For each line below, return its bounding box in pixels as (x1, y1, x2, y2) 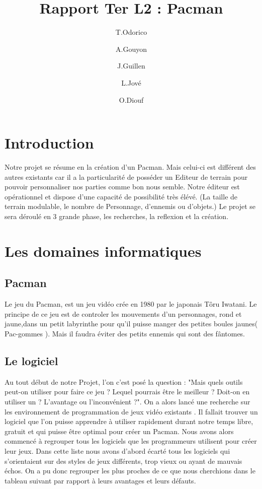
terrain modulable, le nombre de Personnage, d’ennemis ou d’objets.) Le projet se (5, 201, 256, 212)
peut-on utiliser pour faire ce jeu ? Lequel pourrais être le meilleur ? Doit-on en (5, 386, 250, 397)
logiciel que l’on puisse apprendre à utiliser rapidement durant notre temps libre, (5, 416, 253, 427)
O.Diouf (119, 94, 144, 105)
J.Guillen (117, 60, 145, 71)
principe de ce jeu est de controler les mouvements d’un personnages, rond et (5, 308, 242, 319)
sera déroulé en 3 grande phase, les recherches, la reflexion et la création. (5, 211, 229, 221)
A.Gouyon (116, 43, 147, 54)
